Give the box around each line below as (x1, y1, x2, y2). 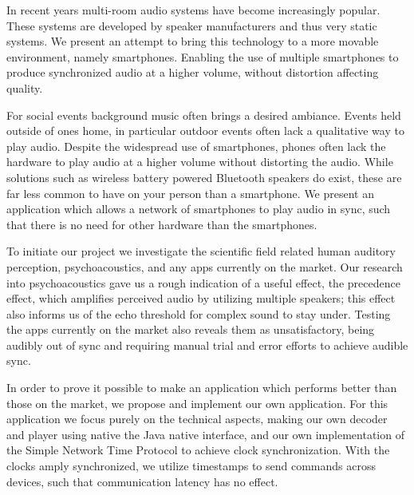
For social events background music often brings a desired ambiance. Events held (6, 106, 401, 123)
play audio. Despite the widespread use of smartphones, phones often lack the (6, 137, 386, 154)
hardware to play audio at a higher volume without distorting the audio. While (6, 153, 393, 170)
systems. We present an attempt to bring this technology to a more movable (6, 33, 379, 49)
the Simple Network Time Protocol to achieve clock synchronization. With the (6, 442, 390, 458)
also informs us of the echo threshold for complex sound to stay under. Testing (6, 305, 391, 322)
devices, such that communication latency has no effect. (6, 473, 278, 489)
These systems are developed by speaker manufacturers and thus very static (6, 17, 377, 34)
